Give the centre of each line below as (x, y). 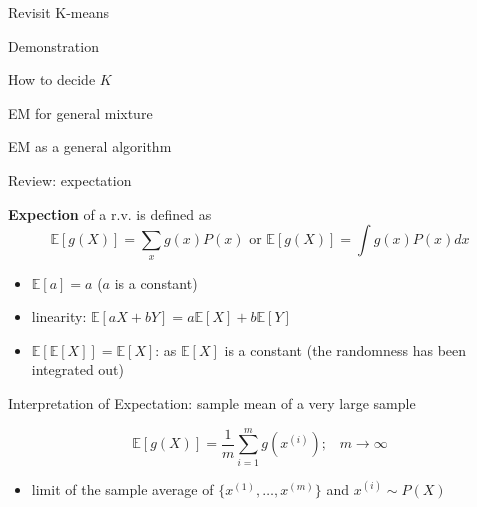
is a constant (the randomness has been (345, 349)
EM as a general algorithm (90, 146)
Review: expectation (70, 179)
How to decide (52, 79)
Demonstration (53, 45)
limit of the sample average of (122, 488)
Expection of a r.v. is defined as (110, 213)
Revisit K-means (59, 12)
